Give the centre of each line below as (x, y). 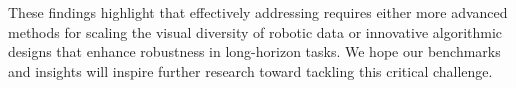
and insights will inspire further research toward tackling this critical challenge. (250, 70)
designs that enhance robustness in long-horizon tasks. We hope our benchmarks (254, 51)
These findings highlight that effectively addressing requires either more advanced (258, 12)
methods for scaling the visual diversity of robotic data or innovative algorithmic (255, 31)
